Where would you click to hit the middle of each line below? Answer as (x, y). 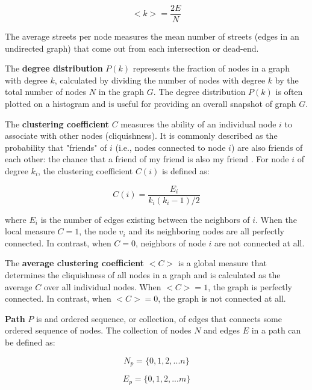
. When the (276, 219)
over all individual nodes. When (102, 286)
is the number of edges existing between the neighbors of (145, 219)
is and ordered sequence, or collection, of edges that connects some (159, 318)
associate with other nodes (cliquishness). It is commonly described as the (141, 136)
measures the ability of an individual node (198, 123)
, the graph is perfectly (250, 286)
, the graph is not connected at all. (222, 298)
